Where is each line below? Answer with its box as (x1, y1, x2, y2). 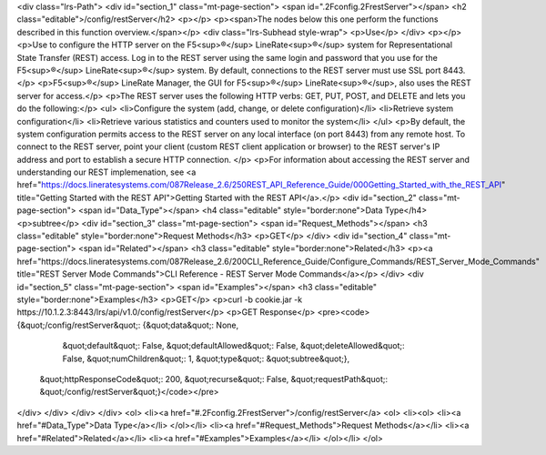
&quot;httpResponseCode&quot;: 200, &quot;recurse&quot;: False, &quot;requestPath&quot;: (39, 373, 389, 384)
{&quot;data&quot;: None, (142, 319, 239, 330)
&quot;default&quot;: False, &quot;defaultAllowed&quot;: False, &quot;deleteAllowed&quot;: (62, 340, 405, 351)
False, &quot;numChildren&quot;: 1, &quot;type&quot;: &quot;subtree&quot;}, (62, 353, 350, 364)
